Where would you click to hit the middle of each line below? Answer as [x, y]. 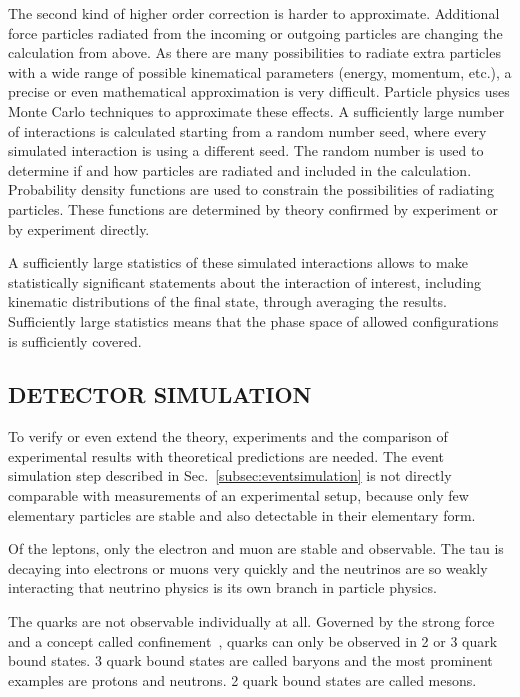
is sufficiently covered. [75, 340]
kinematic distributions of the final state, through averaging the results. [227, 301]
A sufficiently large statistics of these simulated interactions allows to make [238, 262]
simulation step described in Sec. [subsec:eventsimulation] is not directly [230, 475]
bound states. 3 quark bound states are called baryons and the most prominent [250, 660]
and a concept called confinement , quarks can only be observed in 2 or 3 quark [253, 640]
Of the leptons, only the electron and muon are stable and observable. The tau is [256, 548]
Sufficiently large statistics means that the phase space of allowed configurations [253, 320]
